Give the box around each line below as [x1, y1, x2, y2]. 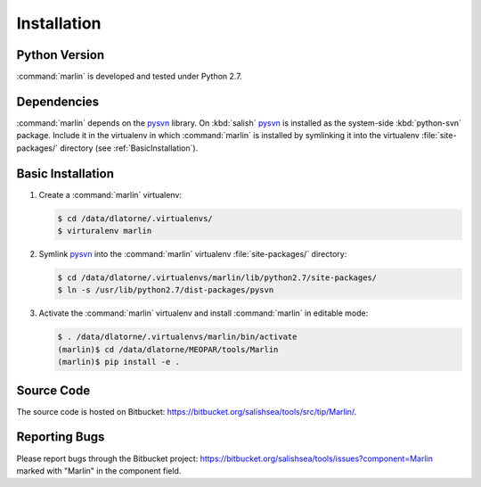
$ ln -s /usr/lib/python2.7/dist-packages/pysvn [57, 285, 274, 295]
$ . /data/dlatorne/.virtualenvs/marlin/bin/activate [57, 332, 298, 343]
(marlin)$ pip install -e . [57, 357, 180, 367]
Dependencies [16, 94, 100, 109]
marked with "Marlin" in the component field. [16, 465, 182, 476]
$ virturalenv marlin [57, 226, 152, 236]
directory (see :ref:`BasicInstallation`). [59, 143, 199, 153]
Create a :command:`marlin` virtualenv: [38, 189, 183, 200]
